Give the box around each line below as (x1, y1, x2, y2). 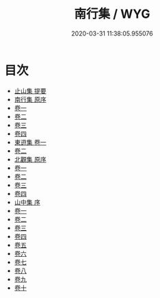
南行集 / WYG (74, 6, 150, 22)
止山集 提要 (14, 86, 46, 95)
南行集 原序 (14, 95, 46, 103)
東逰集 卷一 (14, 138, 46, 146)
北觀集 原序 (14, 155, 46, 163)
